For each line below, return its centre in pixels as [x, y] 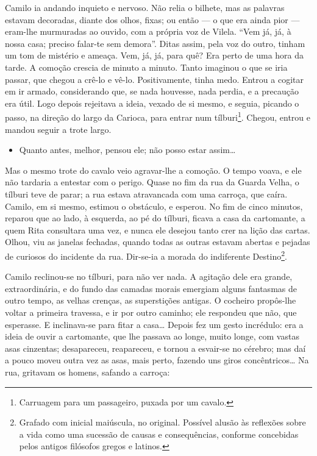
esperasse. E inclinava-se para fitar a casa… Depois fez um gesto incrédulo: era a [154, 324]
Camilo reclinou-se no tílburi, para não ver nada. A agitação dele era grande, [149, 276]
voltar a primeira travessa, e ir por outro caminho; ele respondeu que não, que [151, 312]
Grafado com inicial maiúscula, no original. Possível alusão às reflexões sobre [162, 422]
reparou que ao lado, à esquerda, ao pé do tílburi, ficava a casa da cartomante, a [155, 218]
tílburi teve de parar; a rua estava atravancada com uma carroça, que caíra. [146, 194]
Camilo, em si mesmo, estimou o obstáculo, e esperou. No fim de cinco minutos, [154, 206]
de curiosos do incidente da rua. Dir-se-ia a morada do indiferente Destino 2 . [146, 255]
